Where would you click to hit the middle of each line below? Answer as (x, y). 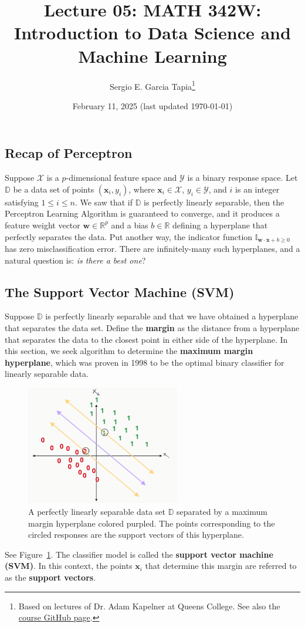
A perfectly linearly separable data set (97, 512)
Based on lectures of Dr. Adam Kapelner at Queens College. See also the (149, 606)
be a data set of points (54, 189)
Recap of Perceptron (69, 153)
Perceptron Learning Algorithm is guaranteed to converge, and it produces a (142, 213)
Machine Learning (152, 55)
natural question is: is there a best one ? (75, 260)
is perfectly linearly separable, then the (214, 202)
